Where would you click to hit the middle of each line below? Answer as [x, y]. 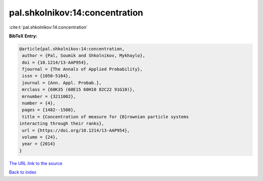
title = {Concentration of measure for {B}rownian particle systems [105, 117]
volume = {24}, [40, 137]
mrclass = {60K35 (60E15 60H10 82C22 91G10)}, [78, 90]
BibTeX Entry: [23, 36]
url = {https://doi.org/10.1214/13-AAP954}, [76, 130]
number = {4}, [39, 103]
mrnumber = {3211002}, [49, 96]
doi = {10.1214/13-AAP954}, [56, 62]
